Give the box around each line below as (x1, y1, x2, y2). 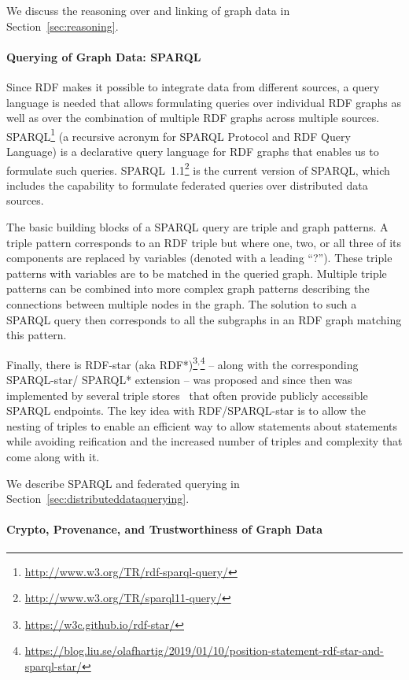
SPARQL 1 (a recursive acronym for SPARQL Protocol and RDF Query (6, 125, 351, 144)
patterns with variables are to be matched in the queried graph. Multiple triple (6, 264, 387, 281)
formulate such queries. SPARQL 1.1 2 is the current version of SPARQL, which (6, 159, 390, 178)
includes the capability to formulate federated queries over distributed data (6, 176, 368, 193)
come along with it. (6, 449, 100, 465)
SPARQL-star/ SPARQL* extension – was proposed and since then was (6, 371, 352, 388)
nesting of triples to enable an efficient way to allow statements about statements (6, 417, 398, 434)
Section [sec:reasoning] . (6, 17, 119, 34)
